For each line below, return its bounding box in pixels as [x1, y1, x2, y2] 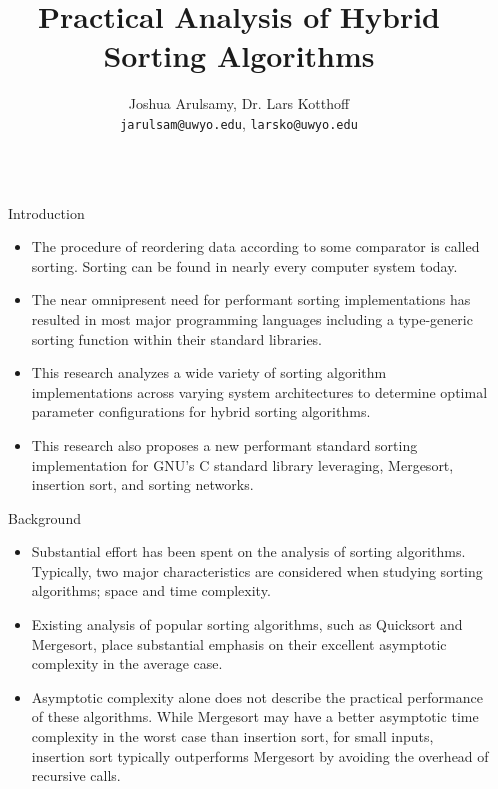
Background [8, 507, 81, 528]
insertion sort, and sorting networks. [31, 474, 254, 495]
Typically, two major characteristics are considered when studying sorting [31, 560, 483, 581]
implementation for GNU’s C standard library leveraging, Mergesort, [31, 454, 454, 475]
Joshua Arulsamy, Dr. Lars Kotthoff [128, 93, 350, 114]
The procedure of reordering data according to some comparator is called [31, 236, 480, 257]
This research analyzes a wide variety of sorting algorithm [31, 362, 387, 383]
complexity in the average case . [31, 653, 223, 674]
